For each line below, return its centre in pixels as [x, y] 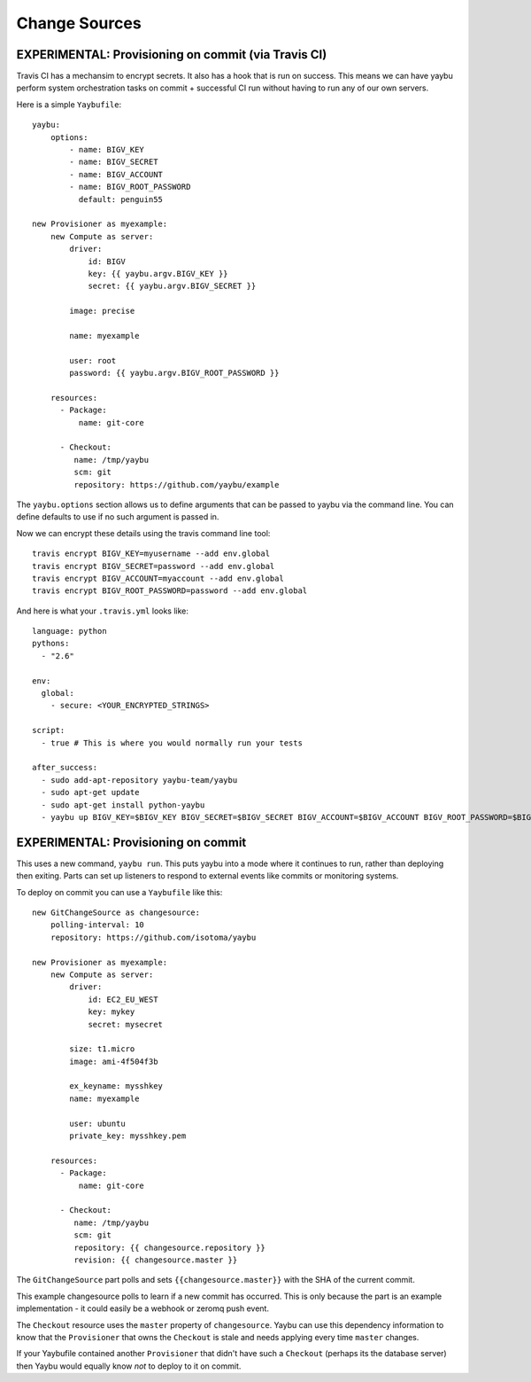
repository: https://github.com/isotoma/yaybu [153, 937]
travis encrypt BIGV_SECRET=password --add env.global [154, 566]
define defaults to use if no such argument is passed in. [118, 517]
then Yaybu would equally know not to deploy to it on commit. [129, 1366]
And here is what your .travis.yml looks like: [103, 611]
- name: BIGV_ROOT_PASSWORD [130, 187]
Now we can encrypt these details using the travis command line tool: [143, 533]
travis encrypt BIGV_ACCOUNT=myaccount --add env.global [158, 578]
